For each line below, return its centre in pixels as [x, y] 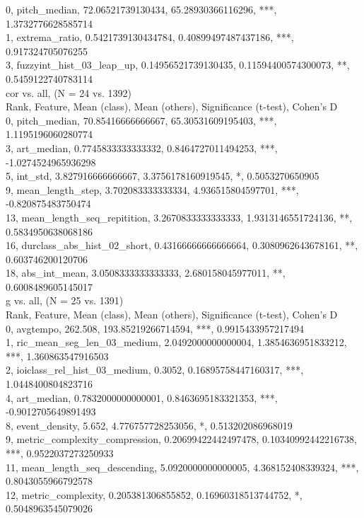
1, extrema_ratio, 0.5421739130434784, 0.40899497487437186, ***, [150, 37]
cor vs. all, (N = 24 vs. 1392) [69, 92]
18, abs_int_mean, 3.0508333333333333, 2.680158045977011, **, [146, 273]
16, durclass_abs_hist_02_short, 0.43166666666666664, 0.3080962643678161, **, [182, 245]
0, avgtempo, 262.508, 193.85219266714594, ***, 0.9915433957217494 [155, 328]
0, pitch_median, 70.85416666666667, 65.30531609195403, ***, [141, 120]
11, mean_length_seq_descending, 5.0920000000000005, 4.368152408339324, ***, [182, 467]
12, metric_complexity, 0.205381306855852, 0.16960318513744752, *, [154, 494]
